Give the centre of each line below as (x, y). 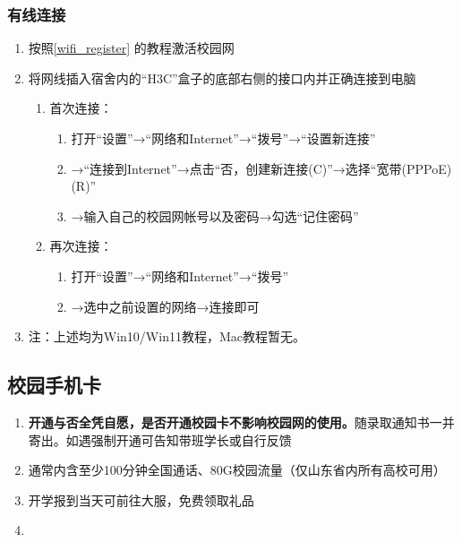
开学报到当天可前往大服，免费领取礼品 (141, 499)
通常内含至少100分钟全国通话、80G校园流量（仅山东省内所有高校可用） (237, 470)
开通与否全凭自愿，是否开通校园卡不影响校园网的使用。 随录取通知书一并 (241, 422)
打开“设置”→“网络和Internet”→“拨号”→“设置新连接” (223, 138)
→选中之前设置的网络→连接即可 (165, 306)
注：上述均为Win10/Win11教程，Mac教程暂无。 (167, 336)
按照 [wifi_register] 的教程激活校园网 (131, 48)
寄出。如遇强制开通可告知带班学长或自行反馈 (160, 439)
